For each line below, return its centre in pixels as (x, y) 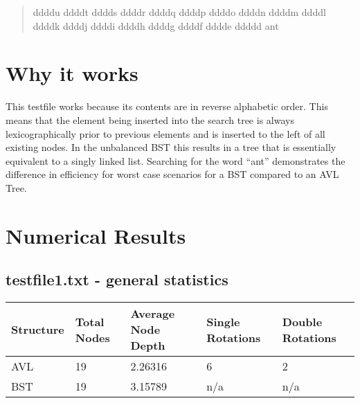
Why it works (72, 73)
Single (223, 321)
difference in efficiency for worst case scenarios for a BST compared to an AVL (172, 174)
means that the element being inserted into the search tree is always (150, 119)
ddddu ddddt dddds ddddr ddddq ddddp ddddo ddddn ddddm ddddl (179, 12)
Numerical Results (96, 235)
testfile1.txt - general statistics (117, 279)
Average (153, 314)
